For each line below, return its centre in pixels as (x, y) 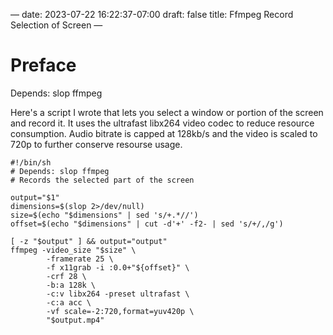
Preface (43, 65)
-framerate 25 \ (80, 259)
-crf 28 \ (66, 276)
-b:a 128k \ (71, 285)
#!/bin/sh (31, 162)
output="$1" (35, 197)
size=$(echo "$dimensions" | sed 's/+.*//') (104, 215)
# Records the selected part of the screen (102, 180)
